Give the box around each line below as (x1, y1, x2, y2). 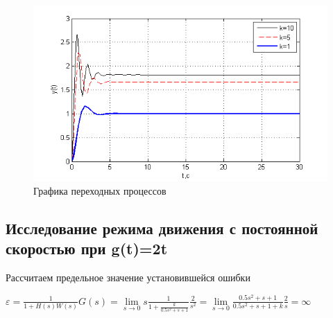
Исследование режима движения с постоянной (6, 217, 318, 238)
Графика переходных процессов (33, 183, 166, 197)
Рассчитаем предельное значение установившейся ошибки (6, 270, 250, 285)
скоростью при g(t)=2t (6, 238, 168, 259)
